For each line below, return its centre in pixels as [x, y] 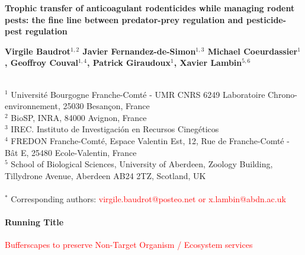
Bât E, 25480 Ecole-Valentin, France [71, 152]
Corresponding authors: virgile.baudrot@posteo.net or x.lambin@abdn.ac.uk [148, 198]
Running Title [34, 222]
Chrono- [282, 94]
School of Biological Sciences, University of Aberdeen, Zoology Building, [142, 164]
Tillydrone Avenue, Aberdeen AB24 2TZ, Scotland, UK [105, 175]
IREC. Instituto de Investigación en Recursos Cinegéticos [115, 129]
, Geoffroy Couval [41, 63]
